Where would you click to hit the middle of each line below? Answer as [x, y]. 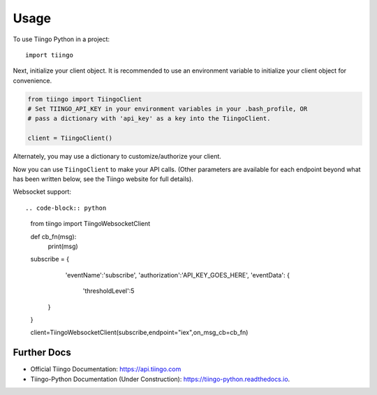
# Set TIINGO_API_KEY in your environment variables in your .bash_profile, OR [168, 109]
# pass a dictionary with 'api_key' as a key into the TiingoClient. [149, 118]
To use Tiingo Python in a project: [61, 39]
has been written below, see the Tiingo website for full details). [103, 179]
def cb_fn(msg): [53, 236]
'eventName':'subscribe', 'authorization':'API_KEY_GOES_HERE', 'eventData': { [177, 275]
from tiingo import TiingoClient [85, 99]
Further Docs [42, 353]
